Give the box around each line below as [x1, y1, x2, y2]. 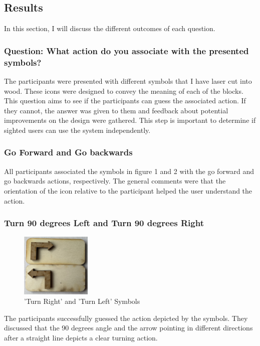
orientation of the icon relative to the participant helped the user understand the [4, 185, 252, 196]
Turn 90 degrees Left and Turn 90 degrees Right [4, 217, 204, 229]
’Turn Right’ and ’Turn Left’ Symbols [24, 296, 140, 306]
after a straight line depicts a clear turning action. [4, 332, 158, 343]
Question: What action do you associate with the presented [4, 44, 249, 57]
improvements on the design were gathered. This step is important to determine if [4, 115, 256, 125]
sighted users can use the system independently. [4, 124, 151, 135]
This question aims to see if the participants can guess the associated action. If [4, 95, 246, 106]
